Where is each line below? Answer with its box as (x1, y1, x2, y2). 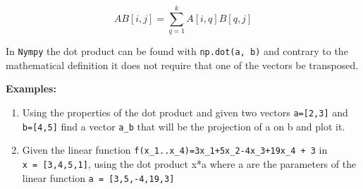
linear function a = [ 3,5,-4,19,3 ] (22, 170, 175, 185)
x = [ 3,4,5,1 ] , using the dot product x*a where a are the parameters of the (22, 156, 357, 171)
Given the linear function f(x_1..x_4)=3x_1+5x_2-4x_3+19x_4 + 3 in (22, 142, 328, 157)
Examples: (6, 81, 56, 96)
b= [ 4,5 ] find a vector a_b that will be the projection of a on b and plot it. (22, 118, 345, 133)
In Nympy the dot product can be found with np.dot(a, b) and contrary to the (6, 44, 348, 59)
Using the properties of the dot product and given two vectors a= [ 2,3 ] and (22, 104, 348, 119)
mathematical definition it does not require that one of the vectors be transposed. (6, 57, 359, 72)
